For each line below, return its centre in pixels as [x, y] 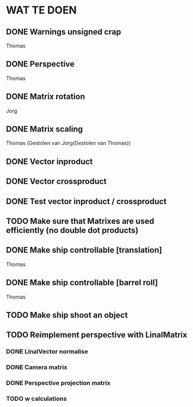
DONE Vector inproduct [50, 161]
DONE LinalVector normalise [47, 351]
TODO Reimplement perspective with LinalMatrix [97, 335]
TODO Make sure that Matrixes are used [80, 221]
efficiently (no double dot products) [72, 230]
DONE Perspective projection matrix [58, 383]
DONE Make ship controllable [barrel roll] [82, 283]
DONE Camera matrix [37, 367]
